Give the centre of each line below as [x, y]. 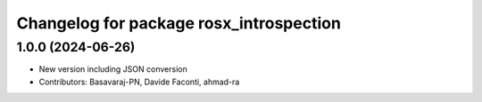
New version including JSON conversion [113, 69]
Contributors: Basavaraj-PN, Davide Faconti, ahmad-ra [139, 82]
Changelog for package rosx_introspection [179, 23]
